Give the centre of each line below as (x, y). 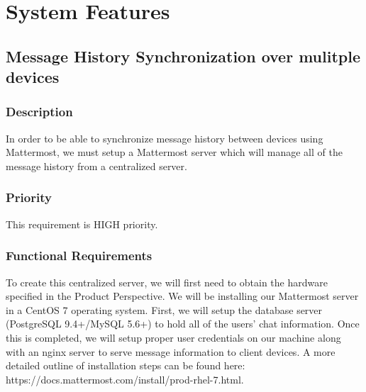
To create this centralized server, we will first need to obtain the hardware (167, 282)
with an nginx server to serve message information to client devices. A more (171, 351)
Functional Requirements (79, 256)
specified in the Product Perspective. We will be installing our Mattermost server (182, 296)
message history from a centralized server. (96, 166)
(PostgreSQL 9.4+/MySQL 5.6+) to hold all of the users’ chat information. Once (183, 324)
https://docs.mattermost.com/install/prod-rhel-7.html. (125, 379)
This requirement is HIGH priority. (82, 224)
